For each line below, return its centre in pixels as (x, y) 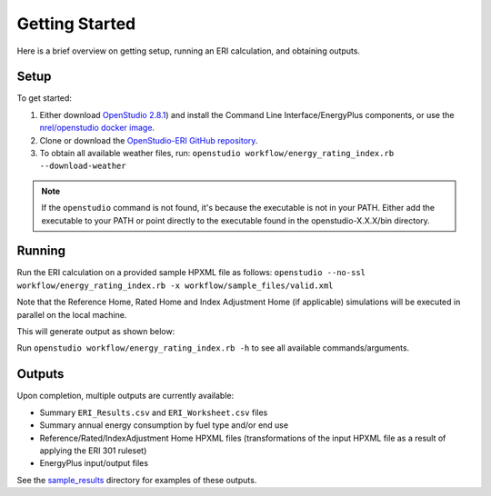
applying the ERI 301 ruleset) (93, 451)
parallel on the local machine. (72, 314)
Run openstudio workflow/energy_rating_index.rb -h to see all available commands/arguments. (213, 348)
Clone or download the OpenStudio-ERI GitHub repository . (149, 140)
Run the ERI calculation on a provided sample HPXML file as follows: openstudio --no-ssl (191, 273)
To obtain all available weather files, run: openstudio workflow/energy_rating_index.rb (217, 154)
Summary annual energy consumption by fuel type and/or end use (164, 425)
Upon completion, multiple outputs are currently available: (125, 396)
